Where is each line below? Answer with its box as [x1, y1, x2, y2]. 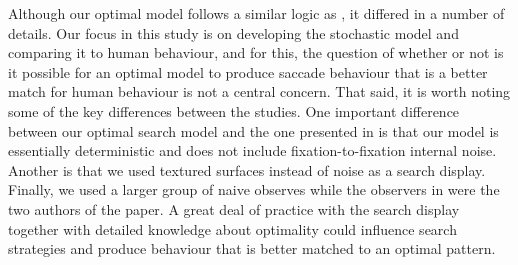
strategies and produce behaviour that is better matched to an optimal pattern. [8, 238, 496, 259]
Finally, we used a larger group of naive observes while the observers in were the [8, 179, 500, 200]
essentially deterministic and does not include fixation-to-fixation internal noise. [8, 140, 497, 161]
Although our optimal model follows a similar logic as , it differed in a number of [8, 3, 505, 23]
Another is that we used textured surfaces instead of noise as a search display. [8, 159, 486, 180]
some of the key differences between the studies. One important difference [8, 100, 460, 121]
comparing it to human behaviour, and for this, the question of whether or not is [8, 42, 504, 63]
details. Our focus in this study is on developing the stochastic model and [8, 22, 459, 43]
